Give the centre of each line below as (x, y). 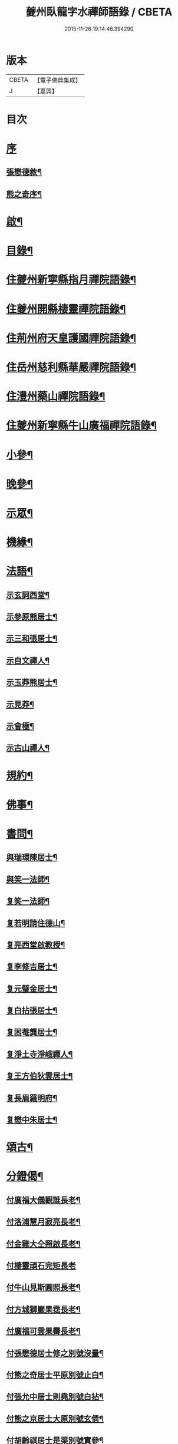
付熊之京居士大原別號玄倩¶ (55, 1418)
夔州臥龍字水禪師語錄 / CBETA (99, 12)
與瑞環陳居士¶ (32, 858)
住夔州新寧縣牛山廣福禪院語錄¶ (82, 426)
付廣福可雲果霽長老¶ (43, 1331)
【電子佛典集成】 (57, 80)
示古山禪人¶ (28, 748)
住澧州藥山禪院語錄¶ (56, 397)
